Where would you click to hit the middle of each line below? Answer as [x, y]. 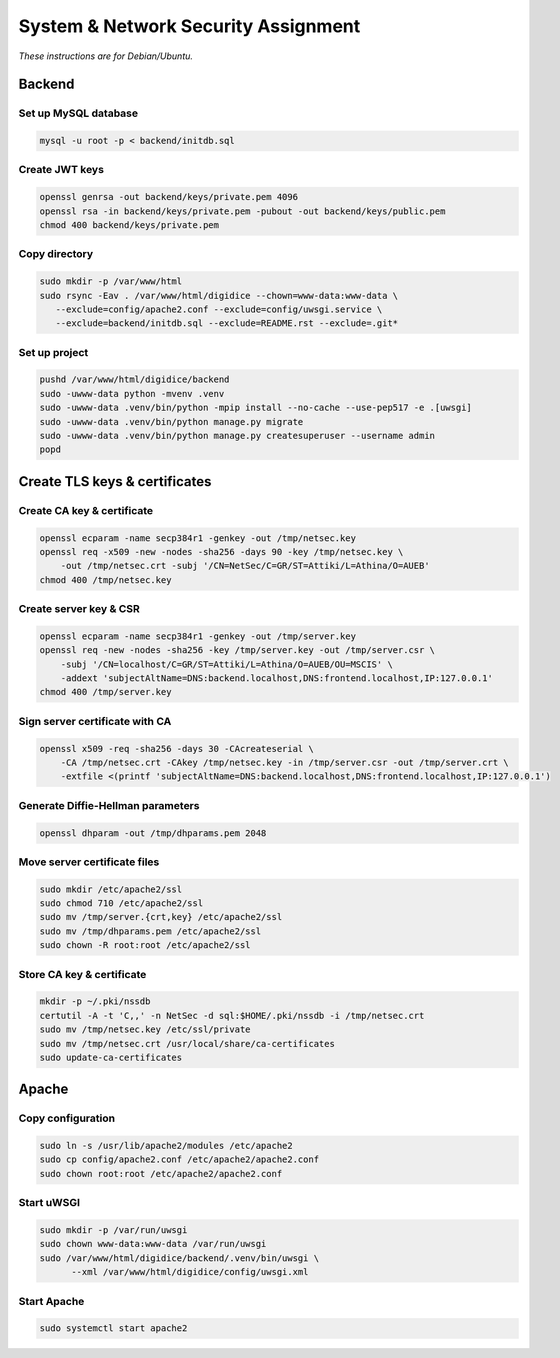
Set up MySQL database [78, 113]
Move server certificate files [89, 862]
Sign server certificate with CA [95, 721]
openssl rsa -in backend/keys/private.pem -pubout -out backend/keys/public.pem [242, 211]
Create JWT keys [61, 170]
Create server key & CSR [79, 609]
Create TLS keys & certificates [115, 481]
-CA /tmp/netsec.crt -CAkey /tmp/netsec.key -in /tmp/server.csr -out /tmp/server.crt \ [284, 762]
